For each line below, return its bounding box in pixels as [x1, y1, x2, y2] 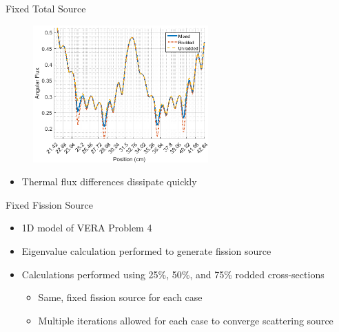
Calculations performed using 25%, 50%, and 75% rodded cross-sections [21, 267, 325, 281]
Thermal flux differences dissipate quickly [21, 174, 197, 189]
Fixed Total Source [6, 1, 86, 15]
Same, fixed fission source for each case [38, 290, 203, 304]
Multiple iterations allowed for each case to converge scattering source [38, 313, 333, 327]
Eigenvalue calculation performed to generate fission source [21, 244, 271, 258]
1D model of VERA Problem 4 [21, 220, 152, 235]
